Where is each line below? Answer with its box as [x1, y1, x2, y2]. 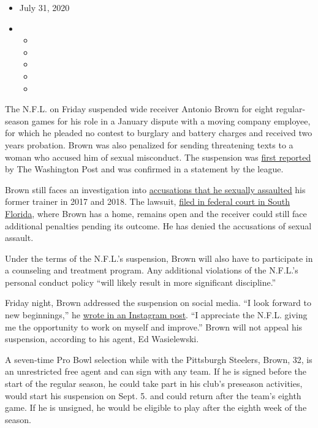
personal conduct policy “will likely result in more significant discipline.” [5, 275, 276, 288]
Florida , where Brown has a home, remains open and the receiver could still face [5, 207, 307, 220]
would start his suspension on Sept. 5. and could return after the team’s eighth [5, 389, 301, 402]
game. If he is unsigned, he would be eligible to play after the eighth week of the [5, 401, 307, 414]
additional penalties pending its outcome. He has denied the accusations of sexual [5, 219, 312, 232]
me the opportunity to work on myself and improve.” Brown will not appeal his [5, 320, 303, 333]
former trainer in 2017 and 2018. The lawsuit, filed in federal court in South [5, 195, 290, 208]
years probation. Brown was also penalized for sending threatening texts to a [5, 138, 293, 151]
